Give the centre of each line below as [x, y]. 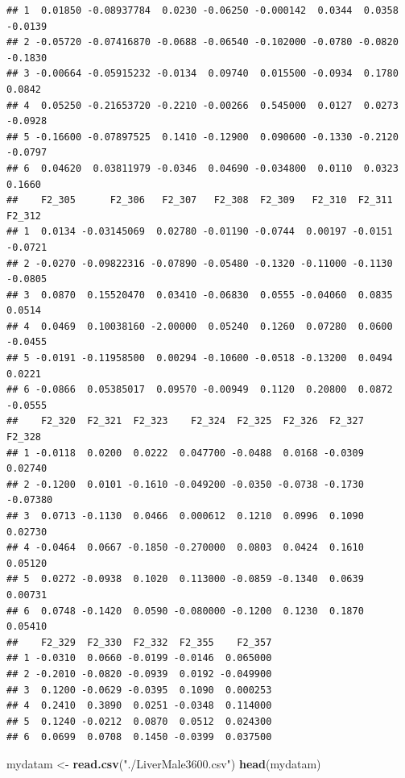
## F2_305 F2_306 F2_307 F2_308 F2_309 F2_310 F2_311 [200, 200]
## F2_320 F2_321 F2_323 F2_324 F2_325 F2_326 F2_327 [185, 421]
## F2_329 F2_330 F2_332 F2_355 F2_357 [139, 642]
